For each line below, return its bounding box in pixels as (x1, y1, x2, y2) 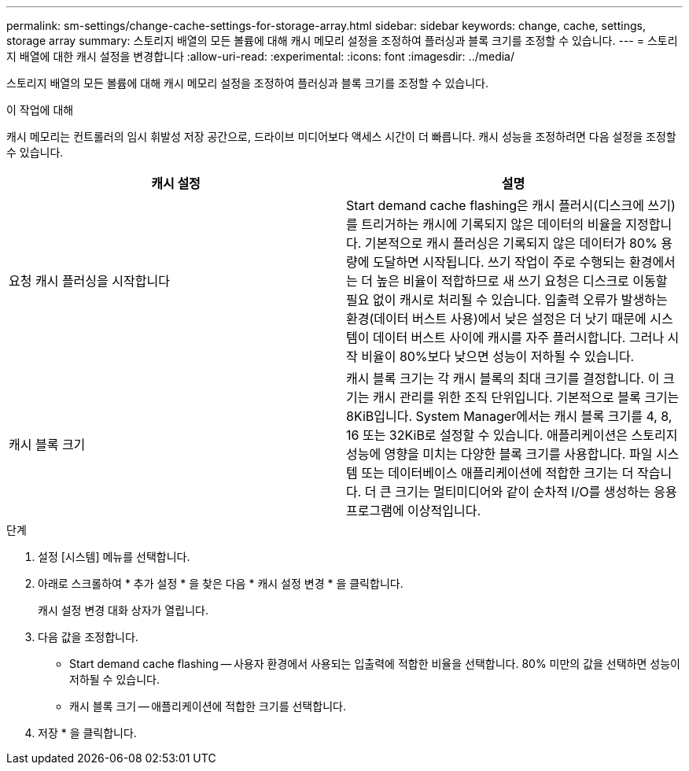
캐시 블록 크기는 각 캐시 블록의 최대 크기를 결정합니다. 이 (346, 371, 660, 386)
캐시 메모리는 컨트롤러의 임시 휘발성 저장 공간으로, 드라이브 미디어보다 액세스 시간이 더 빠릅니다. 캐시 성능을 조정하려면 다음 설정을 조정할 (6, 130, 676, 143)
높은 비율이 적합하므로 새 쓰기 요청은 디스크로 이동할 (376, 273, 668, 289)
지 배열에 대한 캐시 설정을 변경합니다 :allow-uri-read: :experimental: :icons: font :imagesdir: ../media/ (6, 50, 514, 63)
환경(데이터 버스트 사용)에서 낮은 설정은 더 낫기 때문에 (346, 311, 647, 326)
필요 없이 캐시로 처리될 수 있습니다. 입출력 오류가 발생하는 (346, 292, 668, 308)
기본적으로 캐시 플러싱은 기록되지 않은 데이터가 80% (364, 235, 658, 251)
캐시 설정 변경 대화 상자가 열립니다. (38, 603, 208, 617)
